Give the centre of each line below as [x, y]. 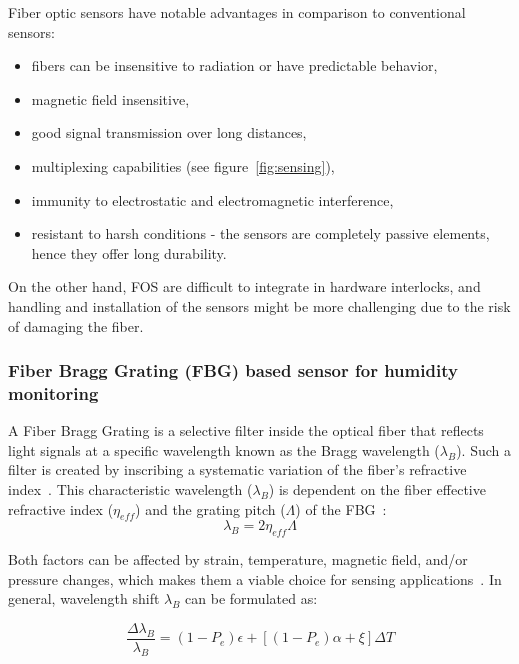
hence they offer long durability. [129, 252]
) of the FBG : [341, 508]
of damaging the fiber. [76, 325]
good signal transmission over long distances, [169, 132]
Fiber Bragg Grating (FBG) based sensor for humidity [233, 370]
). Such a [484, 449]
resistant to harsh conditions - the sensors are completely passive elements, [260, 233]
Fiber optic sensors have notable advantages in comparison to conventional [237, 12]
